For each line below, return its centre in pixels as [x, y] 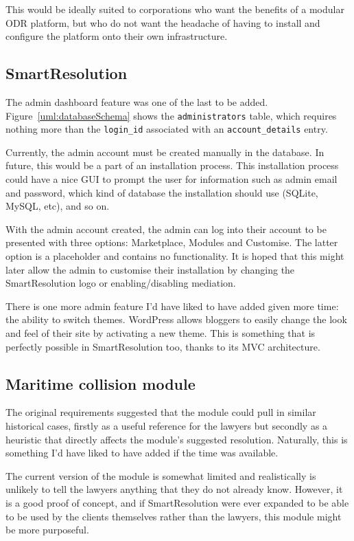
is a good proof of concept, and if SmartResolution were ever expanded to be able [177, 502]
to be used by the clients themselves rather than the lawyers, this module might [174, 516]
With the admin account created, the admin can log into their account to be [166, 229]
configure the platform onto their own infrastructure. [117, 36]
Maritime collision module [101, 383]
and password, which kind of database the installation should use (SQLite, [162, 192]
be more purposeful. [47, 530]
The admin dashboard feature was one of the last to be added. [137, 101]
